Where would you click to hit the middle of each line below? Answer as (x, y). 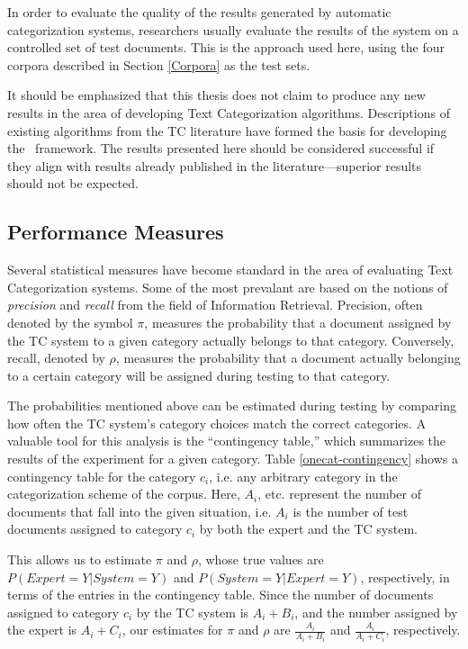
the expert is (42, 630)
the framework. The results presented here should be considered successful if (221, 148)
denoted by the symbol (70, 322)
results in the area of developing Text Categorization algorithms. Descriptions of (229, 112)
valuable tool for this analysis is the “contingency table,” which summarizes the (227, 441)
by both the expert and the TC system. (308, 529)
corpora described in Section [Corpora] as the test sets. (159, 64)
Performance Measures (116, 232)
